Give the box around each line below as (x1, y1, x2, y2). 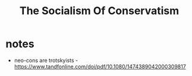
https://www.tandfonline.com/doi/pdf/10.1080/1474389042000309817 (14, 63, 187, 70)
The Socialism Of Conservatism (19, 4, 180, 18)
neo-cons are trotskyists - (14, 57, 78, 64)
